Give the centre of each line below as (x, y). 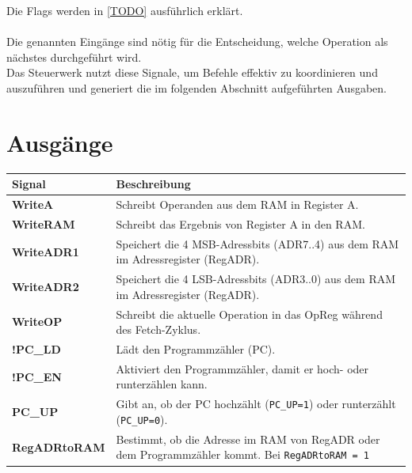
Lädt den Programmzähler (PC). (196, 349)
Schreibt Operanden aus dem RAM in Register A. (237, 204)
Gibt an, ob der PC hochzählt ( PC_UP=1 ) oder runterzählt (256, 404)
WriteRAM (44, 223)
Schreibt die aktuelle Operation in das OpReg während (249, 314)
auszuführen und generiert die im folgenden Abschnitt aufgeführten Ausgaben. (196, 87)
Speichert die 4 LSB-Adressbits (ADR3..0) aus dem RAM (256, 279)
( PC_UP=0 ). (142, 419)
